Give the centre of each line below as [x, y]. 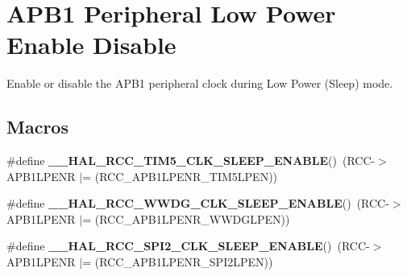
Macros [37, 127]
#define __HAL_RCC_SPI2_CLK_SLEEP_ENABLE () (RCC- [188, 246]
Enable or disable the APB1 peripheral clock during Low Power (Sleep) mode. [200, 83]
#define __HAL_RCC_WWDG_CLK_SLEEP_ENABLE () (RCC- [198, 203]
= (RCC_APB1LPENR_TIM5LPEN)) [180, 176]
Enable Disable [91, 45]
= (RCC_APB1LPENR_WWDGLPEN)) [186, 218]
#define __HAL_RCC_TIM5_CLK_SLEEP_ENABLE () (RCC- [191, 161]
